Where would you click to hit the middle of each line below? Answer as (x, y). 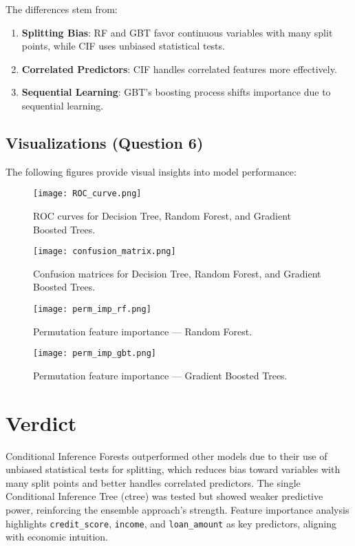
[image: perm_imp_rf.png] (92, 309)
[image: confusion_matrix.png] (105, 252)
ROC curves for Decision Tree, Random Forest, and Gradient (162, 216)
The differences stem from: (62, 9)
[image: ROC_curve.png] (87, 194)
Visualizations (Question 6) (105, 142)
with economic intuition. (57, 537)
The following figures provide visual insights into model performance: (151, 171)
